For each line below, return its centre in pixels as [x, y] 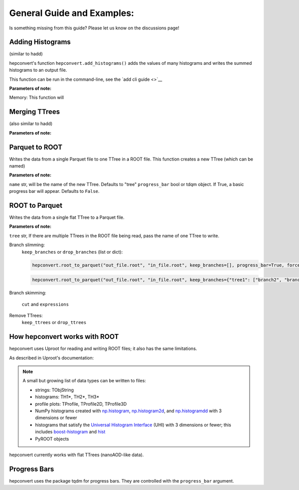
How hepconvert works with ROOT [64, 337]
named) [17, 166]
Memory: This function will [37, 98]
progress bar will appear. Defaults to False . [54, 191]
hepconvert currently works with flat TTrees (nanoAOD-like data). [76, 455]
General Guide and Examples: [72, 13]
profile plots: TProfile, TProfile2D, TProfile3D [81, 404]
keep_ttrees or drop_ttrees [54, 323]
